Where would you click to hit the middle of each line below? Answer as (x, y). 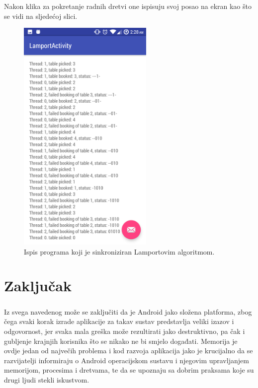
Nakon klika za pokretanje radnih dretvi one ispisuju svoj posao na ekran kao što (128, 6)
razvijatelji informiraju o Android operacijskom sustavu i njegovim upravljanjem (127, 360)
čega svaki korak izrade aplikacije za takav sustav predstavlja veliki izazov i (119, 321)
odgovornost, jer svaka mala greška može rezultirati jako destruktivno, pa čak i (125, 331)
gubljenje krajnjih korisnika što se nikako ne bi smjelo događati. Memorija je (121, 341)
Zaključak (38, 286)
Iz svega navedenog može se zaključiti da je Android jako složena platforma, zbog (128, 311)
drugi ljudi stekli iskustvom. (47, 380)
